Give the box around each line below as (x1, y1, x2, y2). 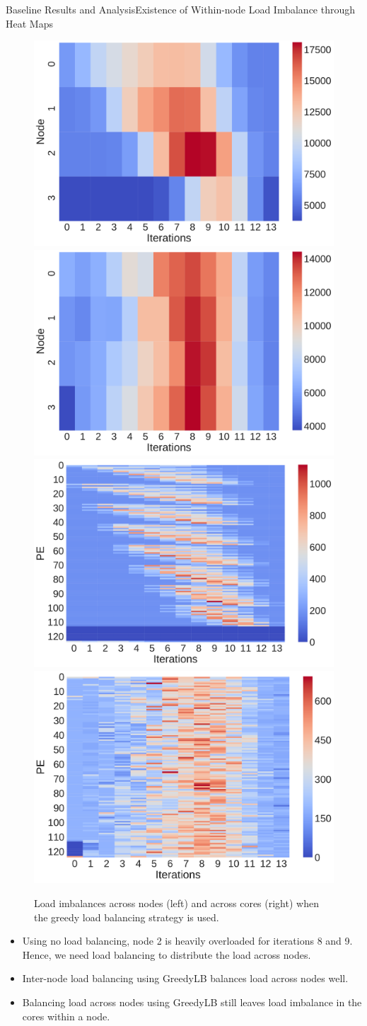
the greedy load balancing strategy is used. (34, 909, 219, 924)
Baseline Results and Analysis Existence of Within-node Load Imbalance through (6, 2, 356, 16)
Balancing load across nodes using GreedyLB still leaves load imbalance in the (22, 994, 362, 1009)
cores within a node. (22, 1008, 110, 1023)
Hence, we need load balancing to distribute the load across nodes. (22, 947, 311, 962)
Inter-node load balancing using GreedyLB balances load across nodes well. (22, 971, 349, 986)
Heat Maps (6, 16, 53, 30)
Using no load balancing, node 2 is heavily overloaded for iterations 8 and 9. (22, 933, 353, 948)
